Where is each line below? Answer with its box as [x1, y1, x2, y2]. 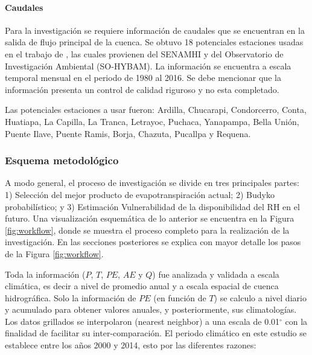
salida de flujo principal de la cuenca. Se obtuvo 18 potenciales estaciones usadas [5, 36, 304, 48]
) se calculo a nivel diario [214, 291, 307, 304]
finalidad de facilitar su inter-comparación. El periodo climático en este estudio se [5, 327, 307, 339]
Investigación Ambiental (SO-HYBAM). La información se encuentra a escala [5, 59, 291, 72]
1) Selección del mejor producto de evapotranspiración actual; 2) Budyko [5, 188, 275, 200]
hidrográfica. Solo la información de [5, 291, 136, 304]
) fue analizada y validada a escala [152, 267, 279, 280]
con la [285, 315, 308, 327]
